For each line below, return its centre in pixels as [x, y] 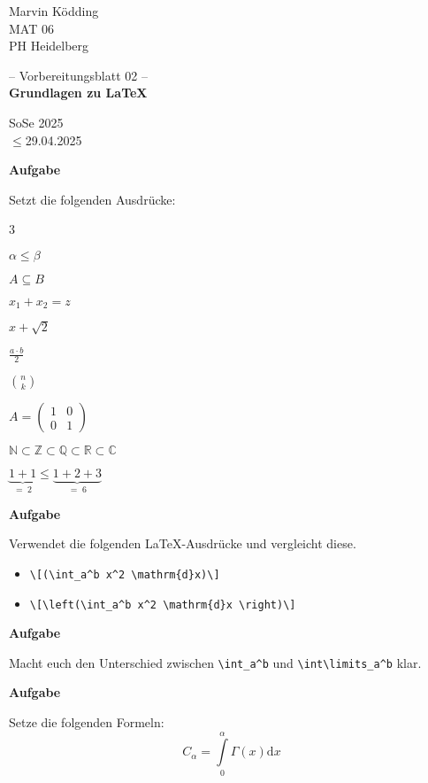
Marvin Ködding [54, 11]
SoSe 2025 [36, 122]
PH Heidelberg [49, 46]
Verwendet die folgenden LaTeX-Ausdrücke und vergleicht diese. [183, 543]
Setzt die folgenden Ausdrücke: [92, 199]
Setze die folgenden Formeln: [87, 722]
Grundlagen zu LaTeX [78, 93]
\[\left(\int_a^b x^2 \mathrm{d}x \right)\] [163, 605]
